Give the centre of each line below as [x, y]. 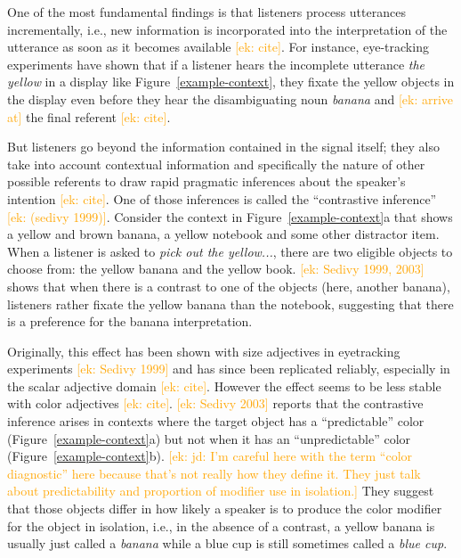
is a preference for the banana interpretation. [130, 321]
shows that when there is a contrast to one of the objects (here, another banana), [229, 286]
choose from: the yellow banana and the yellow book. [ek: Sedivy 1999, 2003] [216, 269]
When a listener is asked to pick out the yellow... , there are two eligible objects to [230, 251]
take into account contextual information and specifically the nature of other [216, 164]
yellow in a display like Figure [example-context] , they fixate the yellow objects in [231, 82]
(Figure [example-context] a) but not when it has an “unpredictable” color [209, 438]
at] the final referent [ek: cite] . [89, 116]
